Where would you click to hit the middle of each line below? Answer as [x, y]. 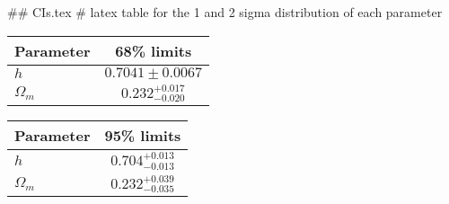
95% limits [143, 136]
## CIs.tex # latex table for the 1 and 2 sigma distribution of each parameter [225, 12]
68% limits [154, 50]
